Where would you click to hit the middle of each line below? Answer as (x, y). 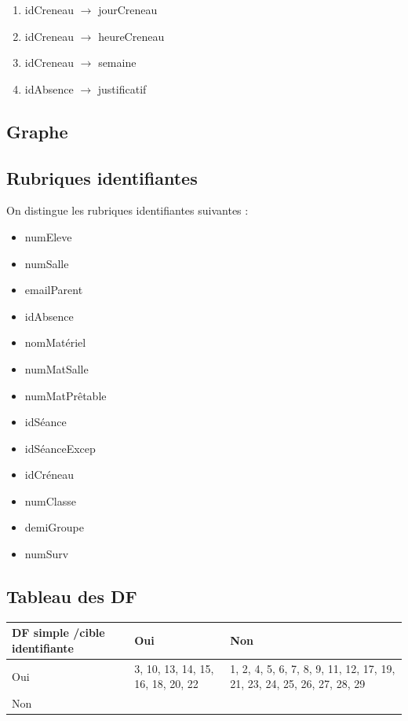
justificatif (122, 88)
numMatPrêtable (66, 395)
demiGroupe (55, 527)
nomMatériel (55, 342)
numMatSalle (56, 368)
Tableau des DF (72, 596)
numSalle (47, 263)
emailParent (54, 290)
